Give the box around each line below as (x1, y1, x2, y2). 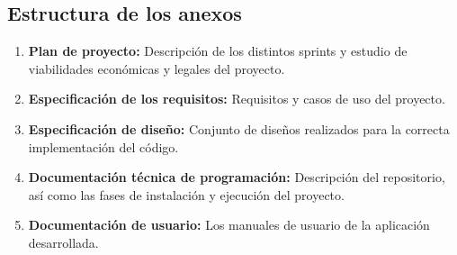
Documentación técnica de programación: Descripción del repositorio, (28, 168, 445, 187)
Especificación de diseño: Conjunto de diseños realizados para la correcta (28, 119, 450, 138)
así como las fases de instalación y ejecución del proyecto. (28, 185, 345, 204)
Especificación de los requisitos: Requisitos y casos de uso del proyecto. (28, 89, 445, 108)
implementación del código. (28, 137, 179, 156)
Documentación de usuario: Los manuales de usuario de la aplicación (28, 215, 430, 234)
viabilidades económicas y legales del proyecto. (28, 59, 285, 77)
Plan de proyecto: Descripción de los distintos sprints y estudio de (28, 41, 408, 60)
